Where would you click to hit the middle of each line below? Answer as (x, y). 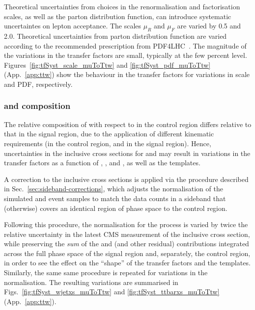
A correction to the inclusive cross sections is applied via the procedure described (126, 179)
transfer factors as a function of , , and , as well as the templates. (102, 163)
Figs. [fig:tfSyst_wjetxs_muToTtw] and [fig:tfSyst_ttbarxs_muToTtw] (112, 292)
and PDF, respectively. (38, 84)
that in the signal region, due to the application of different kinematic (109, 134)
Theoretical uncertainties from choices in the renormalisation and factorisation (122, 6)
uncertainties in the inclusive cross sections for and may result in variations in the (127, 153)
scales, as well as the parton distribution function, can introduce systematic (118, 16)
